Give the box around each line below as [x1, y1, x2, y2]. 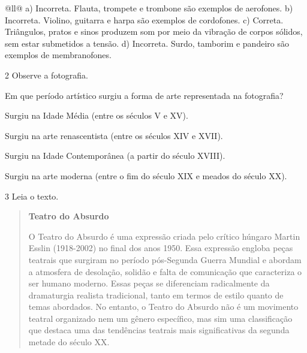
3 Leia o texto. [5, 189, 59, 202]
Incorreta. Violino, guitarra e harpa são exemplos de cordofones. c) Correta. [5, 13, 284, 26]
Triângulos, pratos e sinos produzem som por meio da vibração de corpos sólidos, [5, 25, 303, 38]
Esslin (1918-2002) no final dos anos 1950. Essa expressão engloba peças [28, 242, 293, 254]
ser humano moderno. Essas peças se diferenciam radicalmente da [28, 277, 270, 289]
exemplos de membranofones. [5, 49, 112, 61]
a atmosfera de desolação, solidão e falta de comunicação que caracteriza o [28, 265, 302, 277]
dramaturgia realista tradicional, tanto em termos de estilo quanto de [28, 288, 284, 301]
